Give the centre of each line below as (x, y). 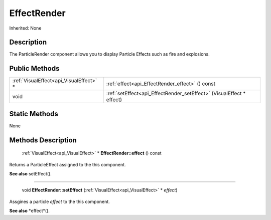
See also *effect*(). (30, 211)
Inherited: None (25, 28)
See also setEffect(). (31, 174)
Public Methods (34, 68)
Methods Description (43, 140)
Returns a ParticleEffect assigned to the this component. (67, 164)
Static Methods (34, 114)
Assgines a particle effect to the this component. (59, 201)
